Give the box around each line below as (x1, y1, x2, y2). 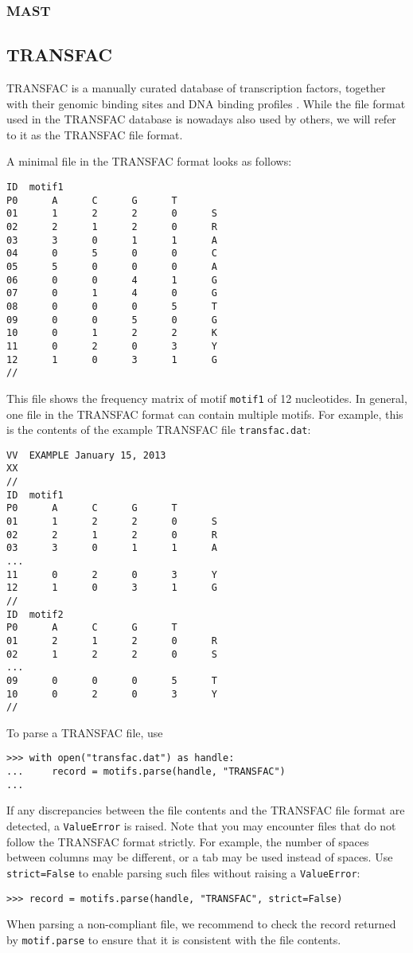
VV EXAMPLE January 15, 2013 (6, 449, 166, 461)
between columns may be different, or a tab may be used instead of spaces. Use (6, 849, 393, 865)
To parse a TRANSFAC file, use (6, 724, 163, 740)
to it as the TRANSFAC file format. (6, 126, 183, 143)
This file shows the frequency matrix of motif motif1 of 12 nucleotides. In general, (6, 389, 407, 406)
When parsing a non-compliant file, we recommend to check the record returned (6, 916, 396, 932)
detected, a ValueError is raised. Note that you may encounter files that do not (6, 818, 396, 834)
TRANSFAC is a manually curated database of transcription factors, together (6, 80, 386, 96)
